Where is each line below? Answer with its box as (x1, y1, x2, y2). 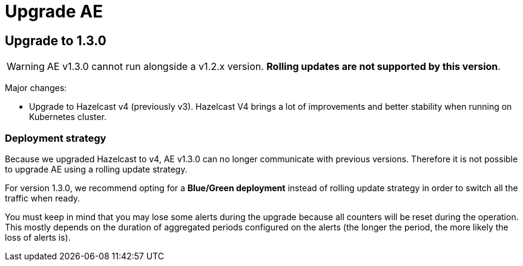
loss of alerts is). (5, 232, 71, 242)
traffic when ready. (5, 192, 81, 203)
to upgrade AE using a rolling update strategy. (5, 163, 188, 174)
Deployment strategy (5, 131, 107, 144)
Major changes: (5, 83, 67, 93)
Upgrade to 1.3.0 (5, 33, 107, 48)
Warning (7, 60, 45, 73)
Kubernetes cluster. (29, 112, 107, 122)
